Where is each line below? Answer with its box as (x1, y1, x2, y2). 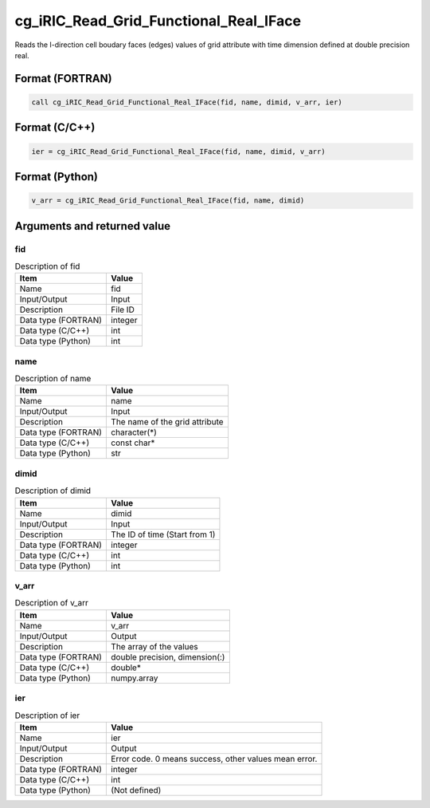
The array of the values (111, 640, 198, 652)
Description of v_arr (14, 597, 89, 609)
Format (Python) (14, 170, 99, 183)
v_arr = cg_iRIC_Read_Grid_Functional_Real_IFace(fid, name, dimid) (31, 196, 305, 205)
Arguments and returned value (14, 219, 171, 233)
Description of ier (14, 710, 80, 721)
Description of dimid (14, 485, 92, 496)
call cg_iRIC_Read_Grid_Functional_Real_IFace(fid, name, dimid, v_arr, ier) (31, 97, 342, 107)
